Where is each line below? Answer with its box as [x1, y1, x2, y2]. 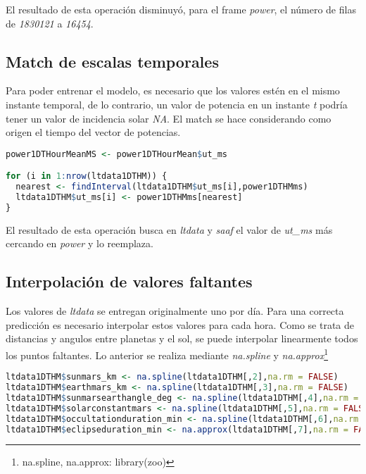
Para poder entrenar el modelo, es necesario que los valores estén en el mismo [6, 83, 340, 98]
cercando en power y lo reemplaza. [6, 236, 153, 251]
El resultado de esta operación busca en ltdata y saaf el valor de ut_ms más [6, 222, 333, 237]
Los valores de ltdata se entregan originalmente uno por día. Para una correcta [6, 304, 344, 318]
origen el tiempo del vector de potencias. [6, 125, 181, 139]
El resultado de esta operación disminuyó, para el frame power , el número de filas [6, 2, 356, 16]
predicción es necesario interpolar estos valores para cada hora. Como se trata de [6, 317, 354, 332]
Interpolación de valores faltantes [6, 270, 253, 292]
